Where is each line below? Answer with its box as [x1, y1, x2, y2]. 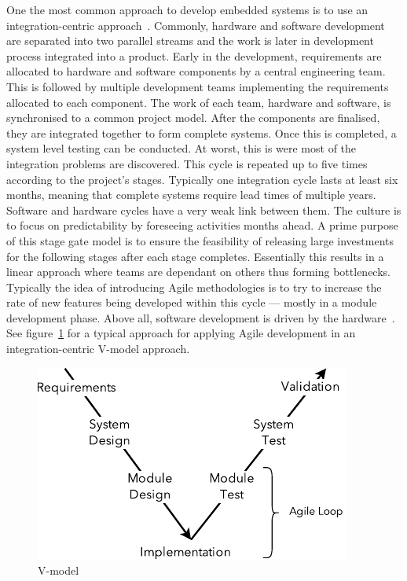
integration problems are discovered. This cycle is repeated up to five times [6, 155, 368, 171]
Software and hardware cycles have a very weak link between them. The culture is [6, 201, 401, 218]
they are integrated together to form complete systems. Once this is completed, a [6, 124, 397, 141]
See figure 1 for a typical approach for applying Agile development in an [6, 325, 356, 341]
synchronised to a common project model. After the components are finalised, [6, 109, 380, 126]
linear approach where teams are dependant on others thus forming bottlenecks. [6, 263, 390, 280]
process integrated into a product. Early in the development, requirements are [6, 47, 382, 64]
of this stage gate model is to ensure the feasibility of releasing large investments [6, 232, 394, 248]
